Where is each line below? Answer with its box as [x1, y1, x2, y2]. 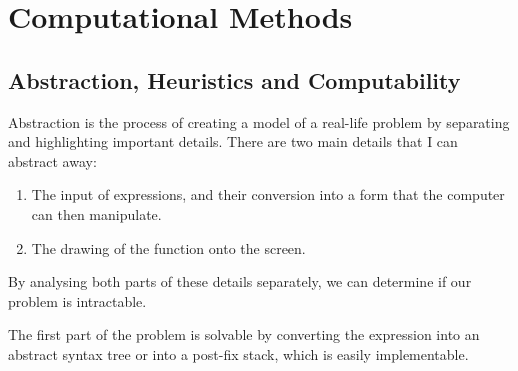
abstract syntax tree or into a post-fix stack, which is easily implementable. [8, 343, 469, 364]
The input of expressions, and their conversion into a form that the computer [31, 184, 505, 205]
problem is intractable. [8, 290, 147, 311]
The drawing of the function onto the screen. [31, 237, 306, 258]
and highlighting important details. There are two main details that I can [8, 131, 458, 152]
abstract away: [8, 150, 97, 171]
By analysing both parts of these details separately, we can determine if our [8, 271, 472, 292]
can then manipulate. [31, 203, 162, 224]
